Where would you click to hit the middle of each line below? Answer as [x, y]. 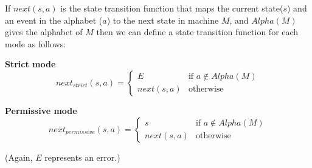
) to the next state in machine [163, 20]
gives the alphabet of [44, 32]
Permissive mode [41, 110]
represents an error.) [82, 157]
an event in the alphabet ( [54, 20]
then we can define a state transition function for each [197, 32]
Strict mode [30, 64]
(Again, [19, 157]
